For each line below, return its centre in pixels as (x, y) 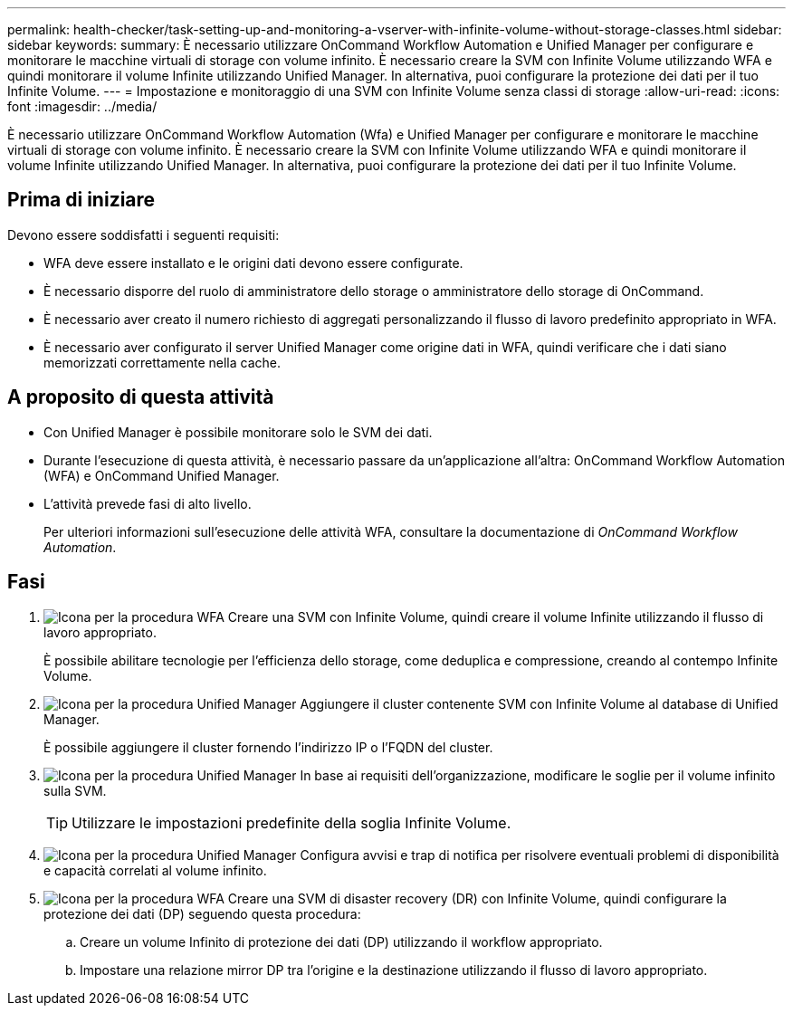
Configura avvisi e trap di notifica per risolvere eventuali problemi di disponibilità (540, 855)
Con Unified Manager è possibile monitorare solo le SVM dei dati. (238, 432)
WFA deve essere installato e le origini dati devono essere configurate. (253, 263)
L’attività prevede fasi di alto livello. (148, 503)
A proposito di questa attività (141, 397)
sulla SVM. (75, 790)
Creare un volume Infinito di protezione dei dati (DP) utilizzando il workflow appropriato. (341, 941)
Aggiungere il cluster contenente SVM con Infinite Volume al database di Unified (539, 703)
